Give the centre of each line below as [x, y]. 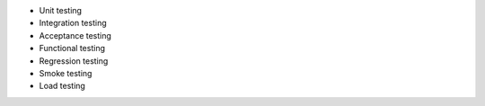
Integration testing [73, 23]
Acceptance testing [75, 35]
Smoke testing [66, 73]
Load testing [62, 86]
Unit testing [61, 10]
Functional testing [72, 49]
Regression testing [74, 61]
